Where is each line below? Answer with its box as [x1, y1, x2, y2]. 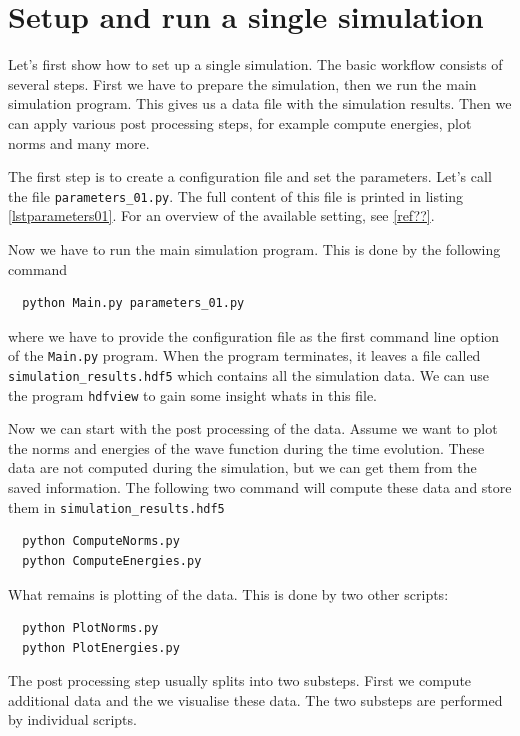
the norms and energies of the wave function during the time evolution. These [8, 437, 485, 458]
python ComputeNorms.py [22, 534, 180, 549]
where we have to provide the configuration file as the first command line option [8, 325, 500, 346]
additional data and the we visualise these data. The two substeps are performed [8, 689, 503, 710]
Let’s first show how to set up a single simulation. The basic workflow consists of [8, 54, 503, 75]
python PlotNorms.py [22, 621, 159, 636]
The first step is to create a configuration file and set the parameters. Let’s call [8, 166, 492, 187]
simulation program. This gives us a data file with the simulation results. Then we [8, 93, 512, 114]
